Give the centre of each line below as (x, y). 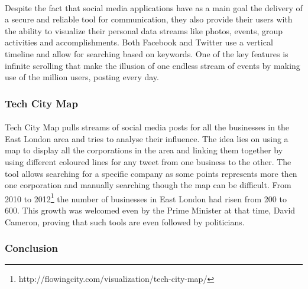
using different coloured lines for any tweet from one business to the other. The (148, 161)
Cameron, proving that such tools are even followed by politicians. (125, 221)
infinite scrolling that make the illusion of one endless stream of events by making (153, 65)
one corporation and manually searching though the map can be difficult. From (148, 185)
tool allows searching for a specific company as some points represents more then (151, 173)
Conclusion (31, 248)
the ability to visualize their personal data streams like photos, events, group (144, 30)
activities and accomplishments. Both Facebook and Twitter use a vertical (139, 42)
